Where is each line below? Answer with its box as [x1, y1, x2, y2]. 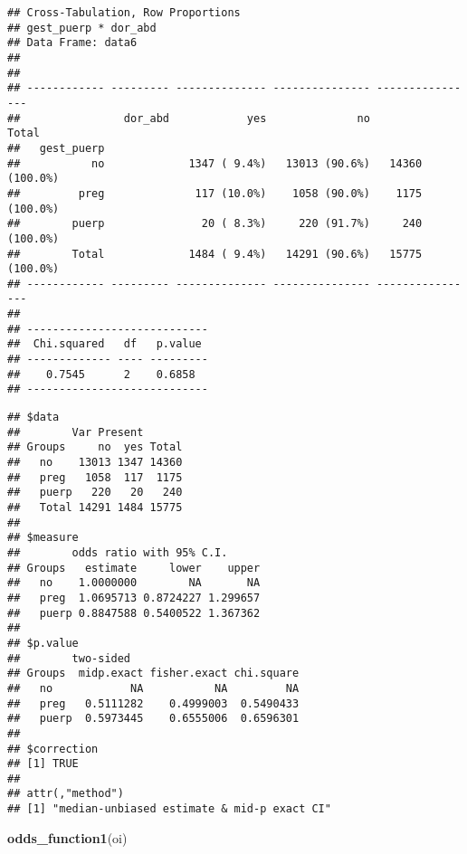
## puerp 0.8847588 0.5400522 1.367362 [7, 606, 261, 620]
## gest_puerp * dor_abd [7, 21, 157, 34]
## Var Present [7, 425, 144, 439]
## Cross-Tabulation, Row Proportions [7, 6, 241, 19]
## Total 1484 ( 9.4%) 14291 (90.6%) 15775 [7, 247, 423, 261]
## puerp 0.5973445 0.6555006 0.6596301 [7, 712, 300, 726]
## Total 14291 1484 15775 [7, 501, 183, 514]
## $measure [7, 531, 79, 545]
